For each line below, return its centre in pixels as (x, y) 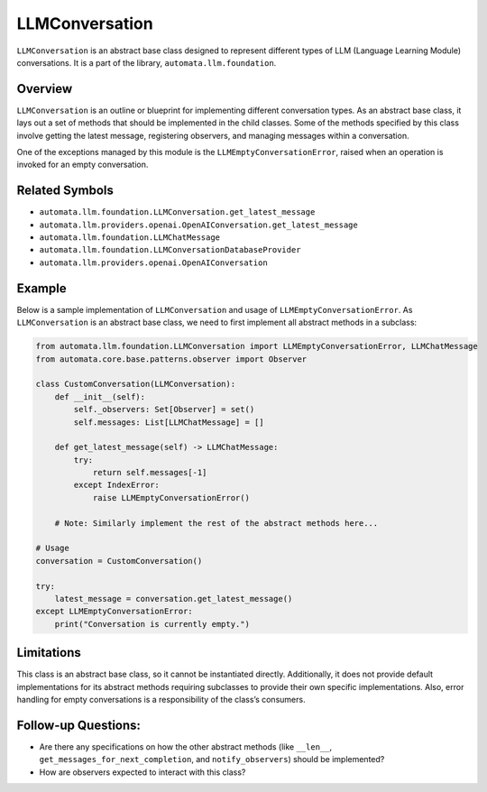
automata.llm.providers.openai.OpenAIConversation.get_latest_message (198, 225)
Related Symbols (65, 191)
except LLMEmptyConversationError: (114, 612)
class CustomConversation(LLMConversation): (136, 384)
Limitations (49, 653)
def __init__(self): (100, 396)
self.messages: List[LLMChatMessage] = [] (169, 422)
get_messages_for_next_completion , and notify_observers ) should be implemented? (212, 760)
